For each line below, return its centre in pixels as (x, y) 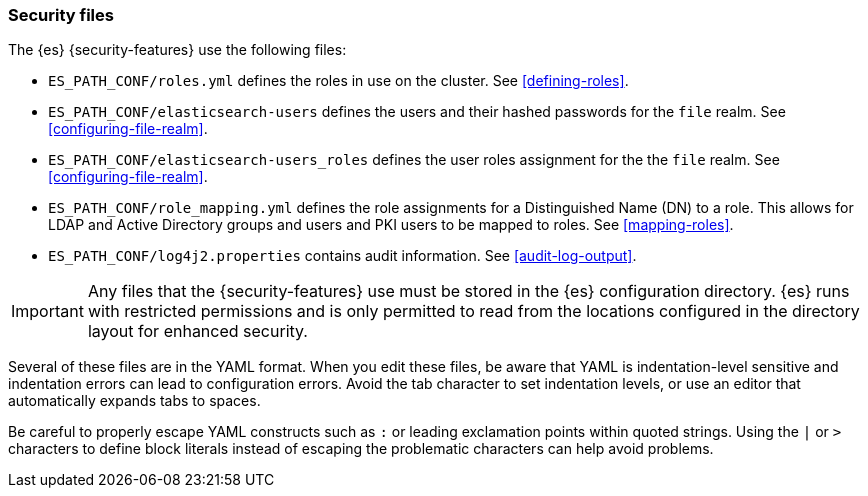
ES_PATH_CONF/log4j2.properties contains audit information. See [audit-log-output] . (342, 256)
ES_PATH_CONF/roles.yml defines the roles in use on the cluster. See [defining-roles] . (338, 81)
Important (47, 311)
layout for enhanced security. (197, 331)
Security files (61, 15)
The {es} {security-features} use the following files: (177, 50)
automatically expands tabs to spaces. (134, 401)
